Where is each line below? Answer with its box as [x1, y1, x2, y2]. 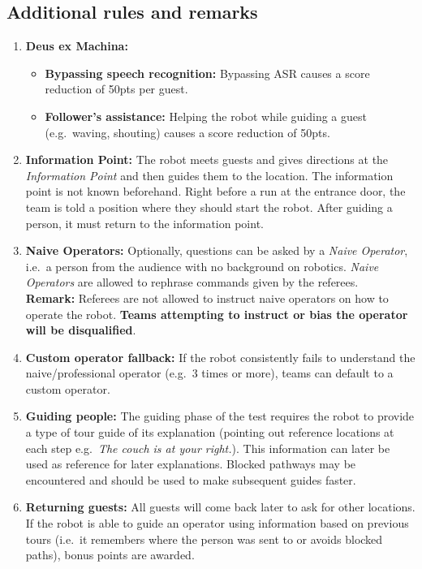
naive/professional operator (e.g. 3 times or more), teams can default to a [25, 364, 394, 381]
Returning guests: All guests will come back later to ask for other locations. [25, 498, 416, 515]
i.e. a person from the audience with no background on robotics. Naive [25, 257, 379, 274]
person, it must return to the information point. [25, 214, 264, 231]
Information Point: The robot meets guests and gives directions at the [25, 151, 389, 168]
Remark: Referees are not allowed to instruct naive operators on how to [25, 289, 389, 306]
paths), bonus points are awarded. [25, 546, 195, 563]
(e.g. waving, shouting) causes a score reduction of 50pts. [45, 123, 330, 140]
